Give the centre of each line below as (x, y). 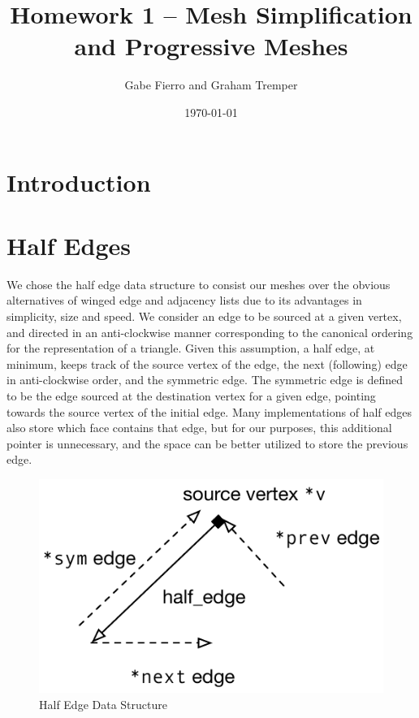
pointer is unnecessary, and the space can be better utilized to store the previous (207, 443)
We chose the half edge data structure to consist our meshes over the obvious (199, 284)
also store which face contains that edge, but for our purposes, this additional (199, 428)
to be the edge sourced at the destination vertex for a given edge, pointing (191, 395)
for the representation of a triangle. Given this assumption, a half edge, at (191, 348)
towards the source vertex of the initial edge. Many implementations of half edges (209, 411)
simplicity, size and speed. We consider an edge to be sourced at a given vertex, (204, 316)
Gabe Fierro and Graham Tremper (211, 85)
